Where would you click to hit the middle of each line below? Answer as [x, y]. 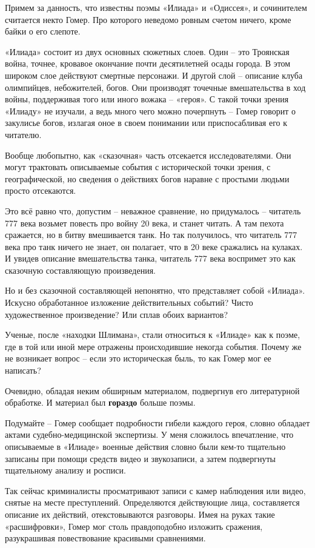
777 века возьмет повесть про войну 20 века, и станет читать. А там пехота [144, 223]
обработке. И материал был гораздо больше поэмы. [100, 402]
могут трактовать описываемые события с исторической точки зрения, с [138, 167]
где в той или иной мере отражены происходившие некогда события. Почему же [153, 346]
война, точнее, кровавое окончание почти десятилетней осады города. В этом [148, 63]
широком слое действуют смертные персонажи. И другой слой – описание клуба [154, 75]
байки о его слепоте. [43, 31]
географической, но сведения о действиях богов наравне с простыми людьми [147, 178]
